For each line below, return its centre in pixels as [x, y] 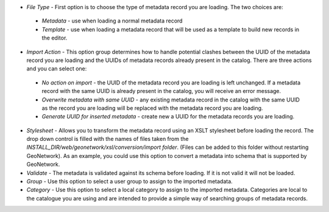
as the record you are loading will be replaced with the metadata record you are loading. [152, 108]
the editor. [55, 38]
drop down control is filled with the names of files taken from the [108, 139]
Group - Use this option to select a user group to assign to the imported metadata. [129, 182]
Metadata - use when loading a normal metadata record [112, 21]
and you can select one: [57, 69]
